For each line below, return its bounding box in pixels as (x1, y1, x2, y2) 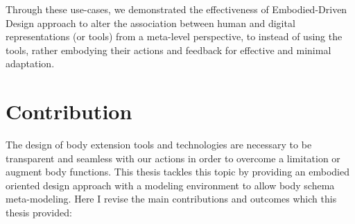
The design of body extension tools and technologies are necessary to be (6, 137, 312, 152)
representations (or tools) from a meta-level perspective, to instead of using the (6, 29, 343, 44)
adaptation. (6, 56, 55, 71)
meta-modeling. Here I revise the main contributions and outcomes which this (6, 191, 337, 206)
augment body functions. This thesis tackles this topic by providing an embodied (6, 164, 349, 179)
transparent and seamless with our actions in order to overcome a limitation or (6, 150, 340, 165)
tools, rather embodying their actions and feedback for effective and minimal (6, 42, 331, 57)
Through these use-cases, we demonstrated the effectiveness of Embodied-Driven (6, 2, 347, 16)
